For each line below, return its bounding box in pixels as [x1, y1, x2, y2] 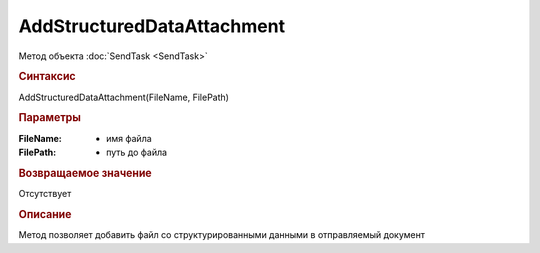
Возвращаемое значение [18, 166, 152, 180]
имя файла [106, 132, 152, 144]
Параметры [18, 111, 82, 125]
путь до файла [106, 146, 168, 159]
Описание [18, 207, 72, 221]
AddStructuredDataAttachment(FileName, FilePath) [18, 91, 230, 103]
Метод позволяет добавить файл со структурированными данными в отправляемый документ [18, 229, 425, 241]
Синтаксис [18, 70, 76, 84]
